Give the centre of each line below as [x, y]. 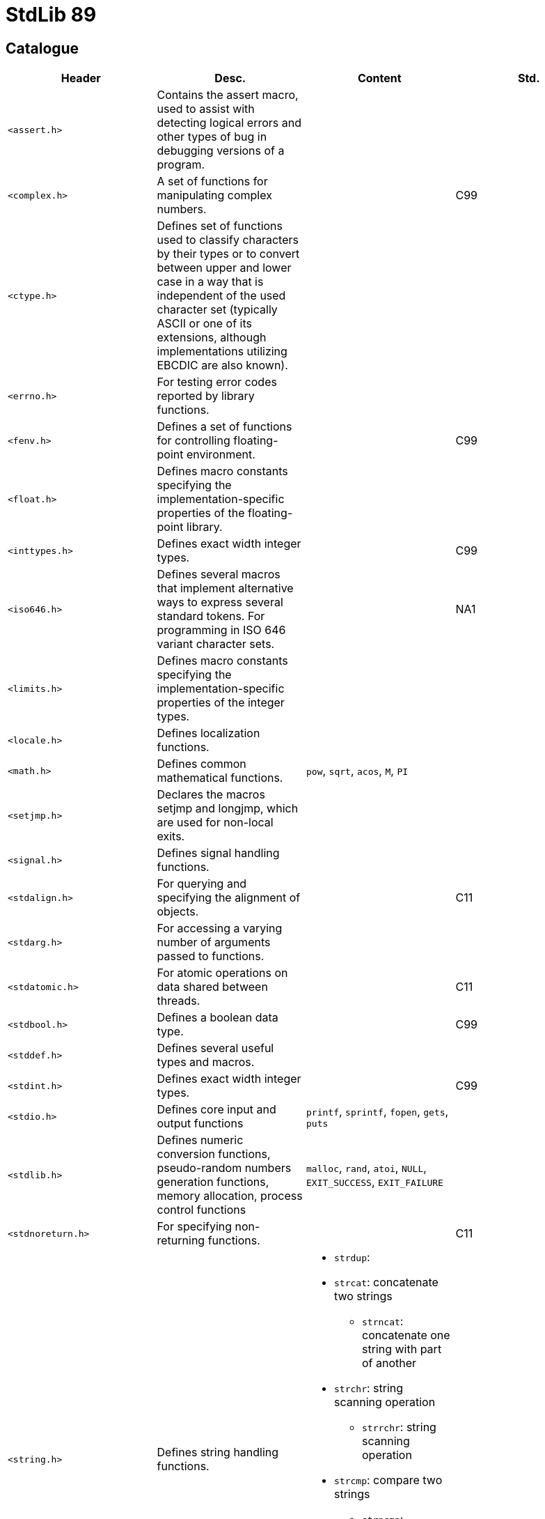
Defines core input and [216, 1110]
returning [181, 1241]
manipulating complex [214, 195]
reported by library [206, 396]
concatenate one [406, 1335]
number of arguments [214, 942]
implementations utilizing [222, 352]
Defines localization [208, 733]
